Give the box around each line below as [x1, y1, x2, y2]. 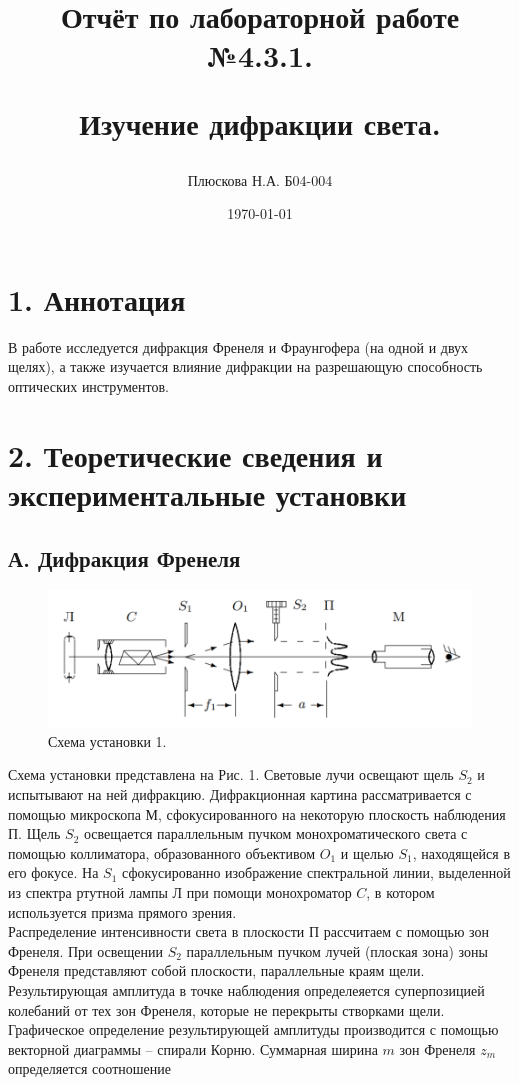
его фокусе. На [8, 862, 99, 883]
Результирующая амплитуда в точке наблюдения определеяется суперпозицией [8, 979, 485, 1000]
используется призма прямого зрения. [8, 901, 237, 922]
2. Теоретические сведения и [8, 434, 383, 475]
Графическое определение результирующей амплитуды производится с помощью [8, 1019, 499, 1040]
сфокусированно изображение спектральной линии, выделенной [122, 862, 511, 883]
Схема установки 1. [48, 730, 167, 751]
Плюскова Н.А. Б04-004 [187, 169, 333, 190]
